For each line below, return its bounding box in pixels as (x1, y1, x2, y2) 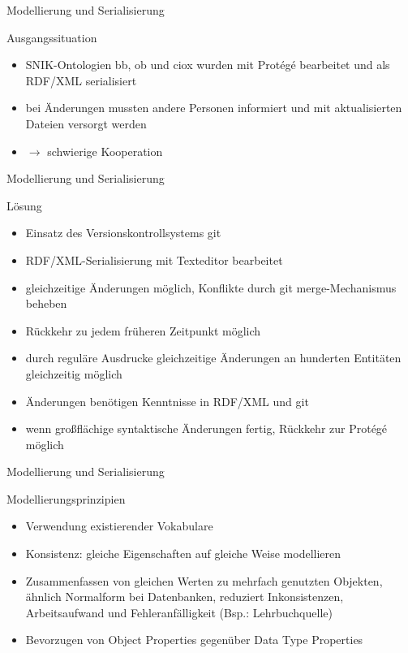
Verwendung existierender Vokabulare (25, 517, 213, 534)
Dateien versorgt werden (25, 115, 147, 132)
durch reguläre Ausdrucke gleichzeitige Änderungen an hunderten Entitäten (25, 349, 402, 366)
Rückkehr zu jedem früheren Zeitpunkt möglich (25, 322, 261, 339)
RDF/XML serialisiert (25, 71, 137, 89)
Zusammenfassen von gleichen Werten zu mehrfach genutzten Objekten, (25, 572, 383, 589)
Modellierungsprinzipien (6, 490, 126, 507)
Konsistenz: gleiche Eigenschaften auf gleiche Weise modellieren (25, 545, 341, 562)
